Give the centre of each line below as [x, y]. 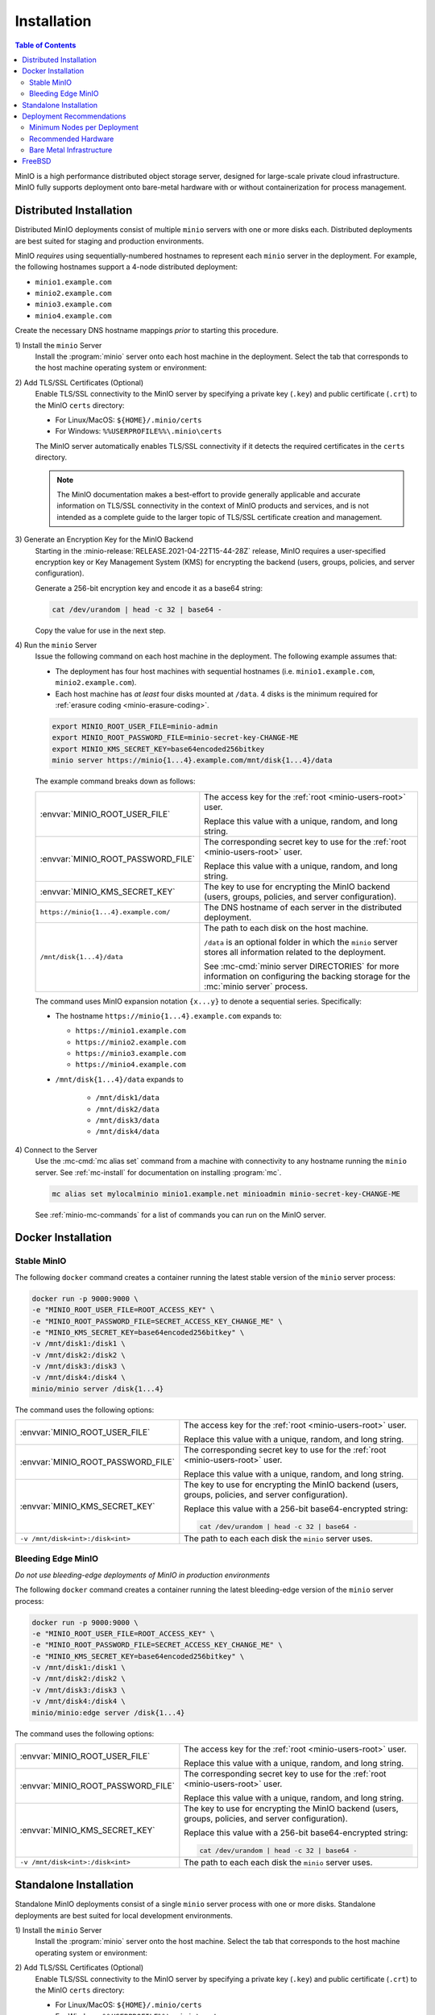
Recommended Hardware [72, 139]
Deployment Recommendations [74, 116]
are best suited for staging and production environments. [110, 241]
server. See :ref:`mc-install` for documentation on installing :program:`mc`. [158, 1172]
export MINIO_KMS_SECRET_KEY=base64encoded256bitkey [158, 749]
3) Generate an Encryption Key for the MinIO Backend [104, 539]
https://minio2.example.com [131, 1042]
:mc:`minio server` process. [256, 986]
